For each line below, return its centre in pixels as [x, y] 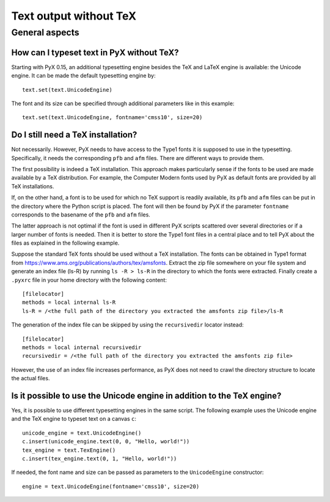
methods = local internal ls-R [69, 302]
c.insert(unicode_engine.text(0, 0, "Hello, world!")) [106, 441]
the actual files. [31, 378]
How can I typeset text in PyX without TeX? [95, 52]
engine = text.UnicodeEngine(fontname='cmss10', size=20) [111, 486]
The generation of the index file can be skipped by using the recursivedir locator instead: [127, 325]
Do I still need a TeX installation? [74, 135]
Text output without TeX [74, 16]
